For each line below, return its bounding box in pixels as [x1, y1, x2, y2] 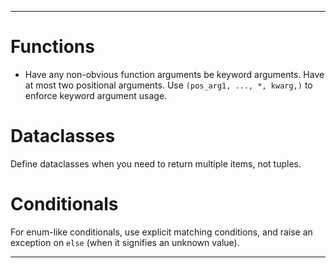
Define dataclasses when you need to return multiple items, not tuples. [10, 157, 302, 170]
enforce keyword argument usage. [24, 89, 168, 101]
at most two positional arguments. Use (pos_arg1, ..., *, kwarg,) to [24, 79, 313, 91]
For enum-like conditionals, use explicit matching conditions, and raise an [10, 226, 313, 238]
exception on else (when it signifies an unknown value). [10, 236, 240, 248]
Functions [10, 36, 95, 58]
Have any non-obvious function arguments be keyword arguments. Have [24, 68, 325, 80]
